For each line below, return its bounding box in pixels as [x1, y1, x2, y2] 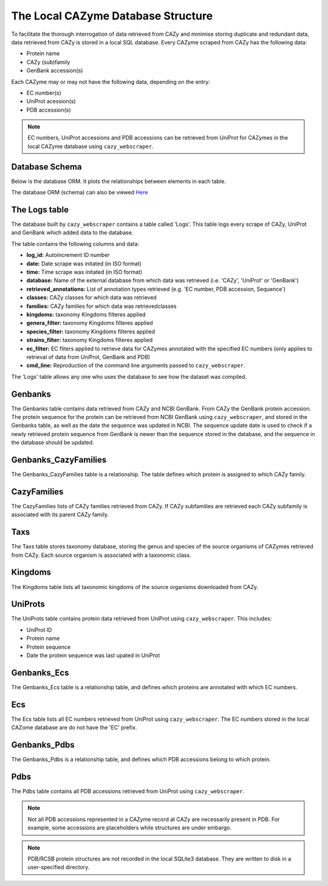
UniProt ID [26, 626, 52, 633]
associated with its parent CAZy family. [11, 511, 109, 519]
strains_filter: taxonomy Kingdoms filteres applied [26, 336, 153, 344]
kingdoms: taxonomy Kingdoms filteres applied [26, 310, 146, 318]
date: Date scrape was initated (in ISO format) [26, 260, 142, 267]
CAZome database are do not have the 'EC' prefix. [11, 724, 137, 731]
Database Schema [11, 162, 82, 172]
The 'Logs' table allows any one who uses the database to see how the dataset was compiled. [11, 373, 247, 380]
